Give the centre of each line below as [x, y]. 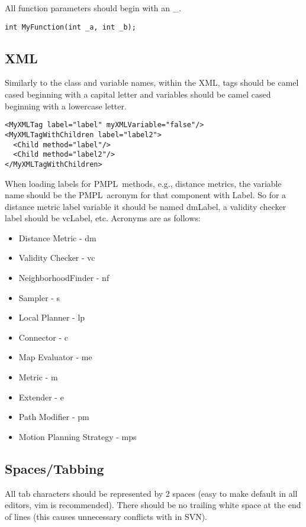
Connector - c [44, 337]
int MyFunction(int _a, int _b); [70, 27]
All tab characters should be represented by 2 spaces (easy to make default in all [151, 493]
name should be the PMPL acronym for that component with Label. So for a [146, 195]
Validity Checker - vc [57, 258]
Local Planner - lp [52, 317]
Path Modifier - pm [54, 417]
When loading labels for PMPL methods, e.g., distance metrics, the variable [143, 183]
